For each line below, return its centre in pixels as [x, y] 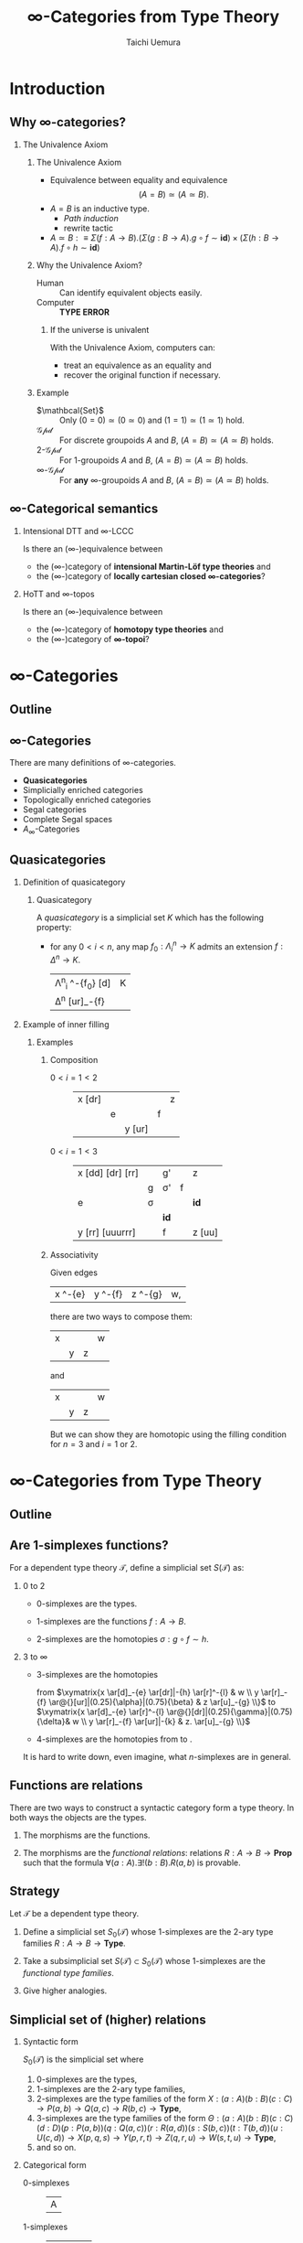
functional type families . [68, 1973]
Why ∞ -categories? [68, 122]
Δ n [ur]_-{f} [79, 1001]
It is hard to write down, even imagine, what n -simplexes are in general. [157, 1756]
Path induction [91, 218]
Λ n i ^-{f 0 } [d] [83, 983]
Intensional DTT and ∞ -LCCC [78, 531]
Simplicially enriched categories [83, 789]
